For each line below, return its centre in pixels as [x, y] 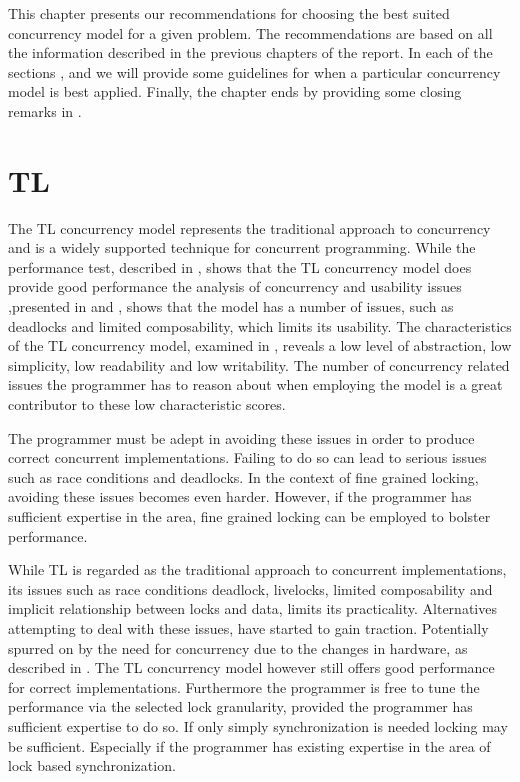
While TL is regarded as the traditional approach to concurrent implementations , [257, 569]
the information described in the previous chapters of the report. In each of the [250, 52]
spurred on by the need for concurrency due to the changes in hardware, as [238, 647]
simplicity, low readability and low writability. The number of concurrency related [259, 364]
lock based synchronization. [92, 765]
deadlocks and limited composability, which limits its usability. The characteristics [260, 325]
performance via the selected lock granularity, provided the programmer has [240, 706]
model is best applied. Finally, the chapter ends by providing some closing [235, 91]
